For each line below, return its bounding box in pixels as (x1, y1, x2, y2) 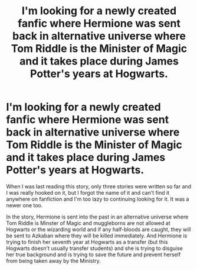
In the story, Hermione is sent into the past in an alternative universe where (6, 213, 189, 220)
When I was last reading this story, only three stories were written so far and (6, 182, 192, 190)
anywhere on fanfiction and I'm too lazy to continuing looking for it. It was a (6, 195, 189, 202)
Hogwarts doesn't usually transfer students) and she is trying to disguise (6, 245, 183, 252)
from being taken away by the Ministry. (6, 257, 101, 264)
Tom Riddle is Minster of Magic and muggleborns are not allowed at (6, 219, 170, 226)
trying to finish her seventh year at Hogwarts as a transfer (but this (6, 238, 168, 245)
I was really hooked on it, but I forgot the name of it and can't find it (6, 189, 170, 196)
